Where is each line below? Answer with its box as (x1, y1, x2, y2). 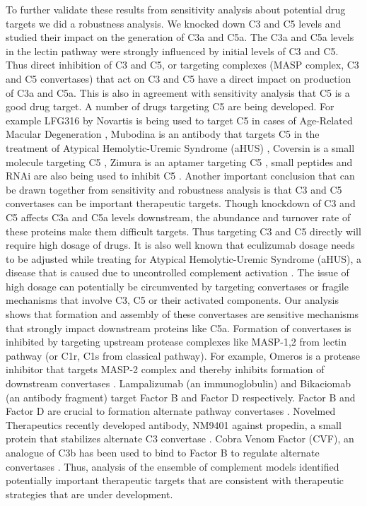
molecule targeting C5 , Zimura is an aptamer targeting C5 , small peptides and (6, 154, 353, 169)
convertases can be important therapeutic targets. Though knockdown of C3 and (6, 196, 356, 211)
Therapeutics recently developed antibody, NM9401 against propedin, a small (6, 417, 342, 432)
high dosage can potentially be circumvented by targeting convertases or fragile (6, 278, 349, 293)
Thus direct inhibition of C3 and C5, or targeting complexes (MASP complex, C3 (6, 57, 359, 72)
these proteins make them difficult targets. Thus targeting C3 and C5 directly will (6, 223, 361, 238)
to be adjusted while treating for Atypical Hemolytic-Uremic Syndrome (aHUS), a (6, 251, 362, 266)
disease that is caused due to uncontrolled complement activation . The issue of (6, 265, 349, 280)
